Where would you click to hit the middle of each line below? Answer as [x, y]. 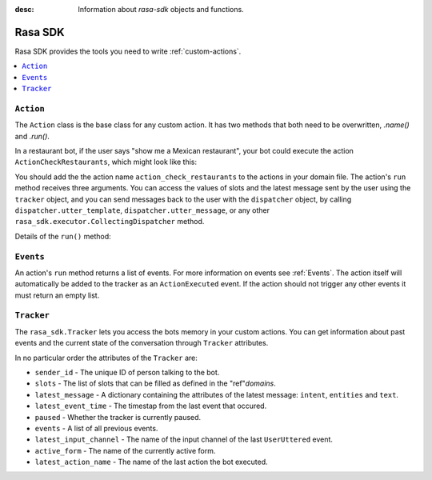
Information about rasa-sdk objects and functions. [161, 9]
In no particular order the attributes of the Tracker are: [106, 358]
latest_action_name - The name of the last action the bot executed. [151, 462]
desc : [24, 9]
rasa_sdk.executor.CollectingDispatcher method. [110, 222]
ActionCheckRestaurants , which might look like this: [106, 162]
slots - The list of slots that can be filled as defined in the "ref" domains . [155, 383]
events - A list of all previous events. [96, 428]
